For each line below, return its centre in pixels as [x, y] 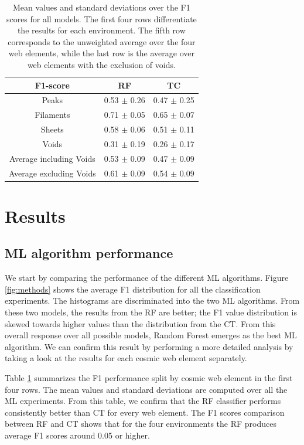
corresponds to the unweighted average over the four [102, 41]
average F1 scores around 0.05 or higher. [77, 435]
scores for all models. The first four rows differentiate [101, 18]
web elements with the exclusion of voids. [101, 64]
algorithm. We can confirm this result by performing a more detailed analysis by [149, 346]
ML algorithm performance [89, 253]
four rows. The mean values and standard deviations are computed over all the [146, 389]
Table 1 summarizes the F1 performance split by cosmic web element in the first [149, 378]
